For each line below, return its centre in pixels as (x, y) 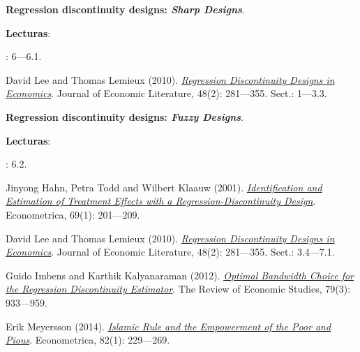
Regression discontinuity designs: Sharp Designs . (125, 9)
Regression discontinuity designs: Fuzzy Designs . (125, 116)
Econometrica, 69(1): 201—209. (73, 214)
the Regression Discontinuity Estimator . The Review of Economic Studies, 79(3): (178, 289)
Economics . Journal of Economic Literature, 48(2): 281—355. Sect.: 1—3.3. (166, 93)
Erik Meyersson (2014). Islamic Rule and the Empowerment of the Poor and (168, 326)
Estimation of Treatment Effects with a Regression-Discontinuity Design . (161, 201)
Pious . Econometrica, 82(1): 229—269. (88, 340)
